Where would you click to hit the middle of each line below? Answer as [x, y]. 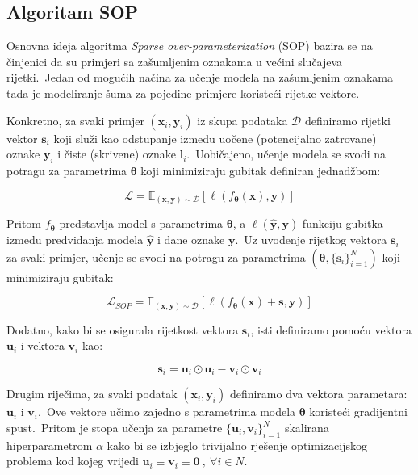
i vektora [42, 345]
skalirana [307, 428]
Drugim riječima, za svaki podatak [92, 394]
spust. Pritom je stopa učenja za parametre [115, 428]
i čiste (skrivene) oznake [117, 154]
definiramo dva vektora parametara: [318, 394]
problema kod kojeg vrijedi [73, 461]
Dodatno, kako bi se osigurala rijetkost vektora [123, 329]
